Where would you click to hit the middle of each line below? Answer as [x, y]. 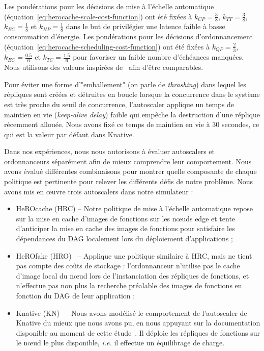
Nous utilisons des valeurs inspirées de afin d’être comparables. [104, 67]
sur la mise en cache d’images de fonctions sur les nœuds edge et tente [126, 218]
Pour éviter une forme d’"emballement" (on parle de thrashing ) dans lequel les [125, 84]
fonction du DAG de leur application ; [76, 295]
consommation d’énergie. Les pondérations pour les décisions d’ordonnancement [128, 36]
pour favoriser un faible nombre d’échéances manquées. [158, 57]
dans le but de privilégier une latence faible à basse [145, 26]
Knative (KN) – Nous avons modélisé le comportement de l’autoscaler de [131, 312]
